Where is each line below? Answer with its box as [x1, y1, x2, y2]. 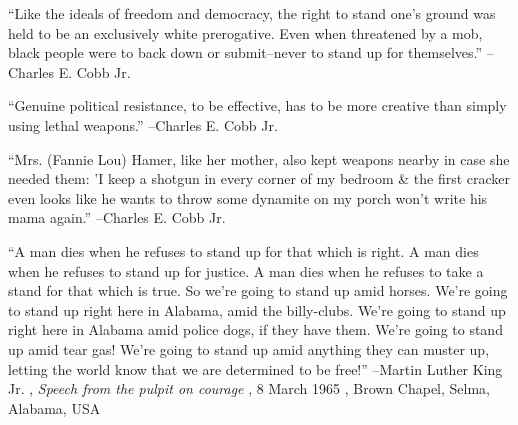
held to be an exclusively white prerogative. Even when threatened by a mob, [8, 22, 483, 43]
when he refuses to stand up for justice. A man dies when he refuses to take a [8, 260, 484, 281]
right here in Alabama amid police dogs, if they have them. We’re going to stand [8, 319, 503, 340]
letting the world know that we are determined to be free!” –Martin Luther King [8, 358, 503, 379]
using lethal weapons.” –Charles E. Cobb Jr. [8, 114, 278, 135]
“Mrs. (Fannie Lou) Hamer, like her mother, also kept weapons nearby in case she [8, 148, 510, 169]
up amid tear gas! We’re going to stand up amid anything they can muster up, [8, 338, 490, 359]
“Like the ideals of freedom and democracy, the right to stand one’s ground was [8, 3, 496, 23]
